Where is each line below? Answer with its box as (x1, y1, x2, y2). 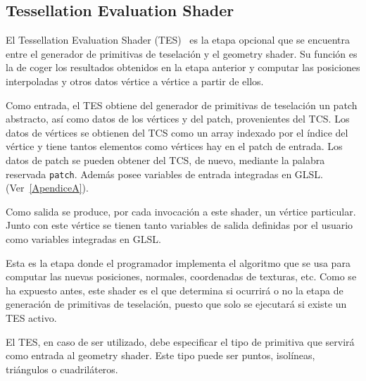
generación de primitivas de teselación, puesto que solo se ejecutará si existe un (6, 296, 347, 311)
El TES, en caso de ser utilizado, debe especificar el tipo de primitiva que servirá (6, 334, 355, 349)
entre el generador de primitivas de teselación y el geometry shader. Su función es (6, 46, 358, 61)
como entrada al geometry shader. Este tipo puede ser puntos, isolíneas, (6, 348, 315, 363)
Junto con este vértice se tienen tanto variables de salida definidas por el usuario (6, 218, 353, 232)
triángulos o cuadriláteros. (6, 361, 118, 376)
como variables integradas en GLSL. (6, 231, 161, 246)
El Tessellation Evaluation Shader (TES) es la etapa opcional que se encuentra (6, 32, 351, 47)
